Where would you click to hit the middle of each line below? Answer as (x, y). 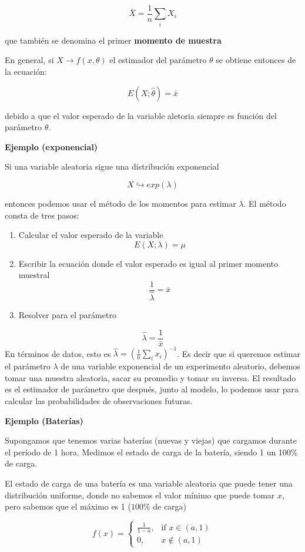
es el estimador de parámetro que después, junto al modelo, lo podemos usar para (152, 389)
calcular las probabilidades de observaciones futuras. (99, 400)
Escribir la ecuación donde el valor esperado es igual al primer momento (148, 263)
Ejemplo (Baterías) (44, 420)
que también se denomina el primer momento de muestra (113, 40)
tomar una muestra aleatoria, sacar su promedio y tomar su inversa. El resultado (150, 377)
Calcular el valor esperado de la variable (91, 235)
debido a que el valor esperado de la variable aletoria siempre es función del (141, 115)
